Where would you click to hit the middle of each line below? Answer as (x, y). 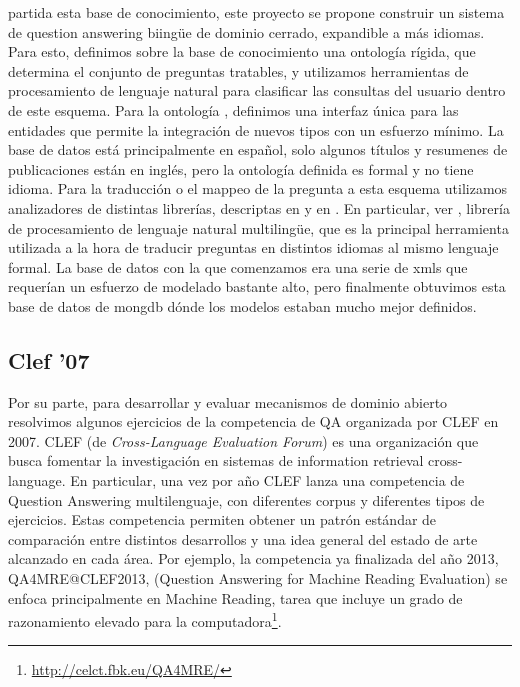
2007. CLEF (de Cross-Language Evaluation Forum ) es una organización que (243, 440)
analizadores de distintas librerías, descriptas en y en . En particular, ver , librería (259, 207)
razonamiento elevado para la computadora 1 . (145, 619)
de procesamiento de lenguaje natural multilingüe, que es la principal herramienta (258, 227)
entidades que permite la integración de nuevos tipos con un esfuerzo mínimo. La (256, 129)
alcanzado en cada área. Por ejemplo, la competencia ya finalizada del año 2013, (253, 558)
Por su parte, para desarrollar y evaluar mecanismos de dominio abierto (228, 401)
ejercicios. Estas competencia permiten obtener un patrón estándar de (222, 519)
